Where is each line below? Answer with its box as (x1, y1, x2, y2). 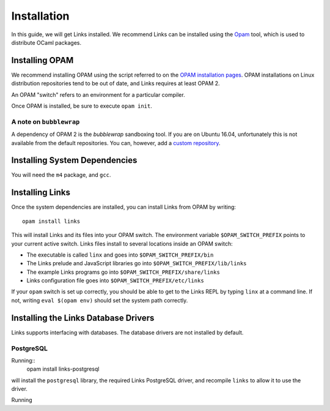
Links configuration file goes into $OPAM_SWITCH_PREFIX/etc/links (26, 277, 204, 284)
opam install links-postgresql (26, 365, 100, 373)
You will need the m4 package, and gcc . (11, 172, 111, 179)
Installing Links (11, 187, 70, 198)
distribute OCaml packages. (11, 39, 82, 46)
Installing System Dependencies (11, 155, 137, 165)
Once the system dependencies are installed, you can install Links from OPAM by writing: (11, 203, 237, 211)
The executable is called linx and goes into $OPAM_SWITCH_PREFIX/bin (26, 251, 214, 258)
